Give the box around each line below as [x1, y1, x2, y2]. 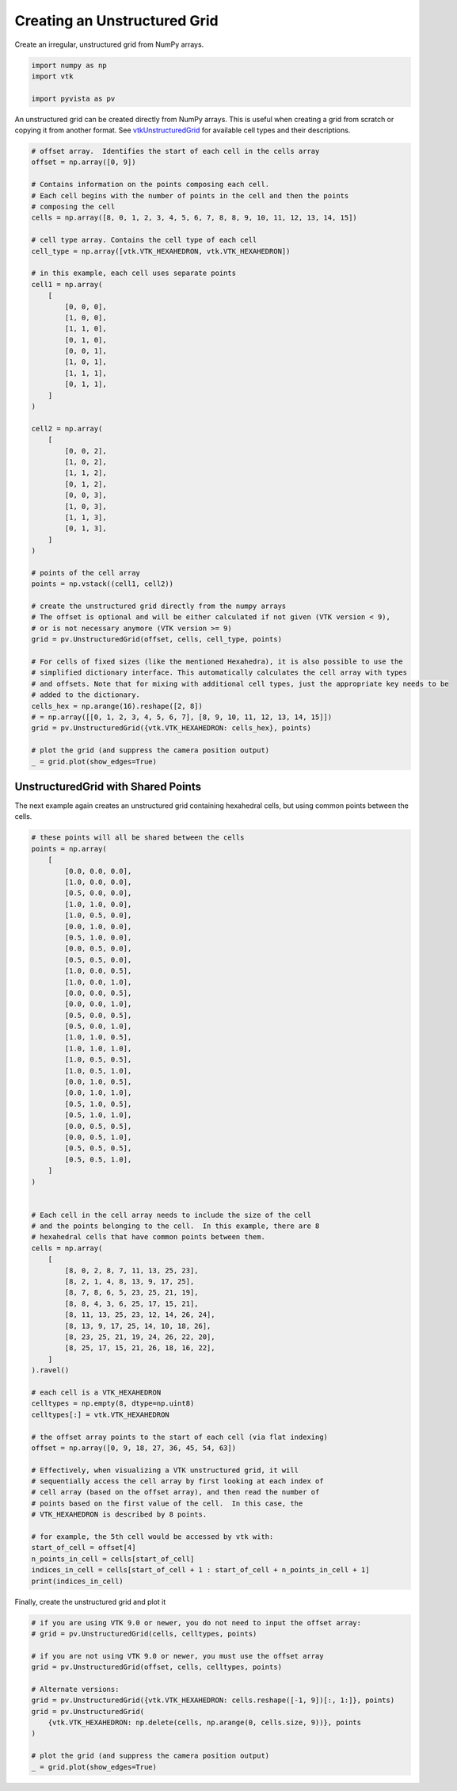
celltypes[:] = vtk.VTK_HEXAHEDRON [31, 1410, 169, 1419]
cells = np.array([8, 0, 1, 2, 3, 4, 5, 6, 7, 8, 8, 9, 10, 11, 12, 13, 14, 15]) [31, 213, 358, 222]
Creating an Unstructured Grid [14, 12, 219, 29]
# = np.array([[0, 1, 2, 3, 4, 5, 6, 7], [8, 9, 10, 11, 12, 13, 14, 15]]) [31, 712, 333, 721]
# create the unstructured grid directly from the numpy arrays [31, 602, 287, 610]
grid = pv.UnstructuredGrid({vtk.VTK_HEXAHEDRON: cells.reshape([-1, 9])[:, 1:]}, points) [31, 1696, 395, 1705]
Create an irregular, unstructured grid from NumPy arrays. [14, 40, 204, 49]
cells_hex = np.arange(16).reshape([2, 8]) [31, 702, 204, 710]
